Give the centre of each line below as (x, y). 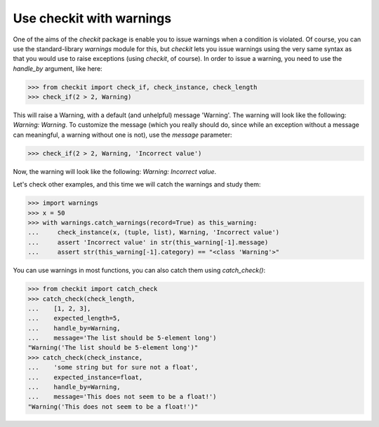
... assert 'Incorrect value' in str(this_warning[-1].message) (148, 242)
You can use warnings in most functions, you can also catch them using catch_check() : (139, 271)
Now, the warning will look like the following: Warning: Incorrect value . (115, 171)
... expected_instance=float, (85, 377)
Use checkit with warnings (92, 18)
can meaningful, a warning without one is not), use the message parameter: (122, 135)
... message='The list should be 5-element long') (122, 338)
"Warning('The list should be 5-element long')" (113, 348)
